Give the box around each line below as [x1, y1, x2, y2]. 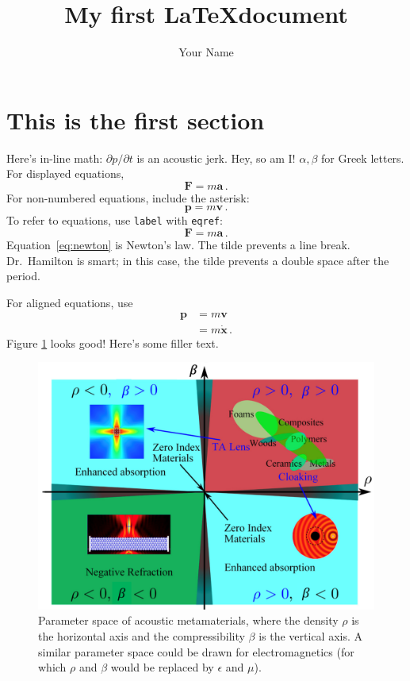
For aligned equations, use [6, 294, 133, 310]
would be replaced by [110, 659, 214, 675]
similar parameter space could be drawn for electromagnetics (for [38, 643, 354, 660]
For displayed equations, [6, 165, 125, 182]
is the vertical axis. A [259, 627, 362, 644]
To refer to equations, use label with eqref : [6, 212, 223, 229]
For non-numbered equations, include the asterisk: [6, 189, 250, 206]
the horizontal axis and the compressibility [38, 627, 245, 644]
